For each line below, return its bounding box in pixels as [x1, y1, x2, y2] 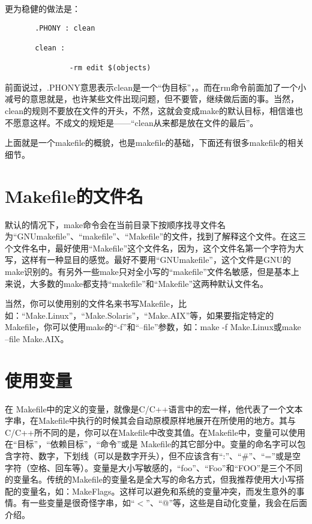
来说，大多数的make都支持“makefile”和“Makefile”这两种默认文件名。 [5, 277, 269, 289]
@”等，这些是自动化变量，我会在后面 [162, 496, 307, 509]
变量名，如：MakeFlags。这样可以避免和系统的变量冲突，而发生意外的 [21, 484, 296, 497]
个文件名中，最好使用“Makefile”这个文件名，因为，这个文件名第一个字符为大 [5, 241, 304, 254]
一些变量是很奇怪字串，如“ [29, 496, 135, 509]
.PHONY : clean [35, 23, 95, 32]
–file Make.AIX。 [5, 332, 69, 345]
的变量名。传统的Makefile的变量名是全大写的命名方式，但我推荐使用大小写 [5, 473, 296, 486]
